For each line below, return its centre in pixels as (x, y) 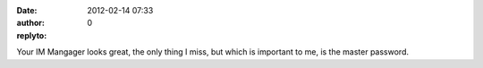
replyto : (32, 35)
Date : (27, 10)
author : (30, 23)
